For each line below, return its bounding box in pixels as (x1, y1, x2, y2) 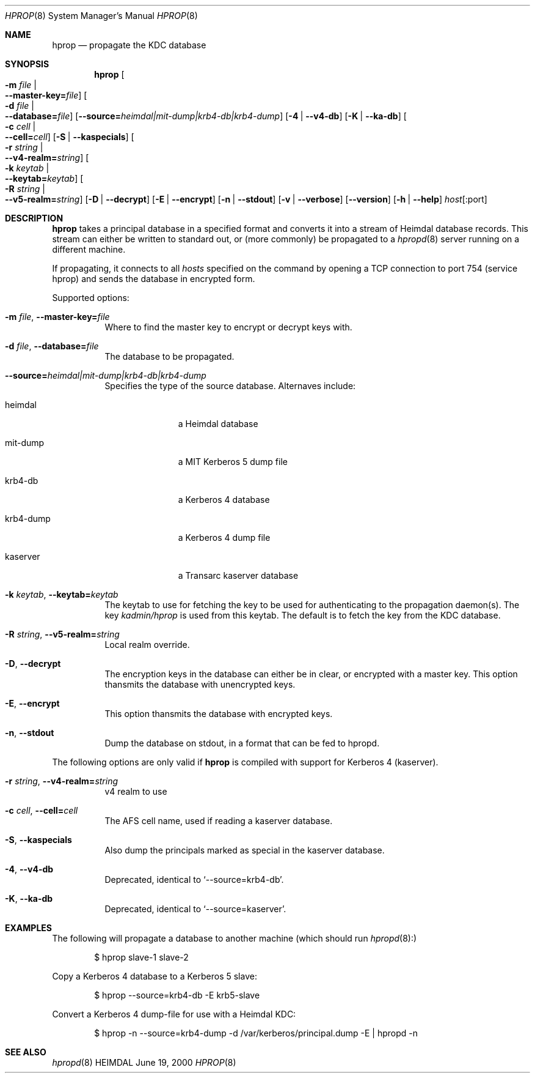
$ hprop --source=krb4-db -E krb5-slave (94, 990, 260, 1000)
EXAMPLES (5, 923, 52, 933)
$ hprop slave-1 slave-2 (94, 952, 189, 962)
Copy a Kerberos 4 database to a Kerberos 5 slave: (52, 971, 257, 981)
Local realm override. (104, 639, 190, 650)
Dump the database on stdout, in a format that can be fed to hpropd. (104, 738, 380, 748)
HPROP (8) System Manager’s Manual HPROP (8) (5, 10, 198, 21)
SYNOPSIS (5, 59, 49, 69)
